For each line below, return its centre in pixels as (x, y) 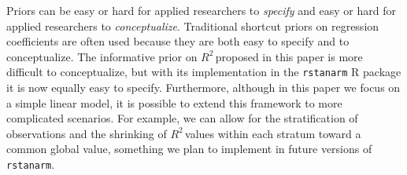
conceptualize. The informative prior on (102, 56)
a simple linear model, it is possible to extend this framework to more (174, 102)
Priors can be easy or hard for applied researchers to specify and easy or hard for (201, 10)
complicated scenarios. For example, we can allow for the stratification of (182, 118)
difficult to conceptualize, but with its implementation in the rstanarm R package (204, 72)
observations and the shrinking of (87, 133)
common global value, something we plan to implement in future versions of (189, 149)
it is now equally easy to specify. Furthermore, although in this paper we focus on (203, 87)
